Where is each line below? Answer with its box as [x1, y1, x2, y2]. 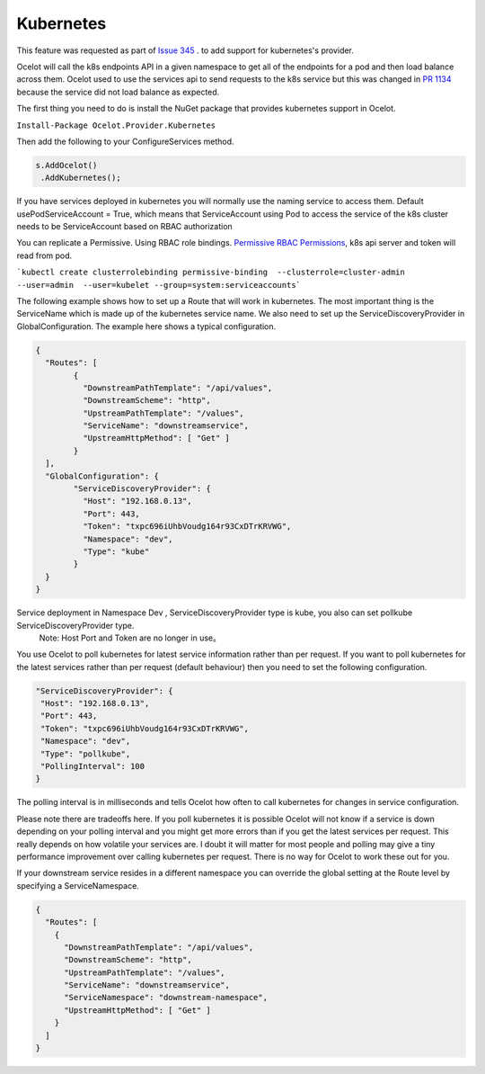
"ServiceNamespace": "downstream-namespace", [64, 992, 269, 1003]
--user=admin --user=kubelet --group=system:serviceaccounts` [16, 280, 301, 290]
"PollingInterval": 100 [40, 761, 145, 772]
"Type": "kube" [82, 547, 150, 557]
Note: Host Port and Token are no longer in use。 [39, 632, 222, 643]
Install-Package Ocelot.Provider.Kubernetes [16, 120, 216, 130]
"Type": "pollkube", [40, 748, 131, 759]
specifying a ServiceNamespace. [16, 880, 139, 891]
